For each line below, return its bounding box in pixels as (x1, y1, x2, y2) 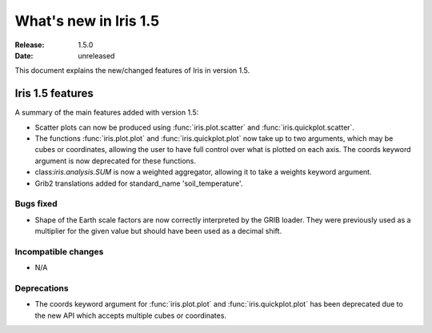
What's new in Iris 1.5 (14, 12, 160, 30)
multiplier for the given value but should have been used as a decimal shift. (34, 227, 282, 236)
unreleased (78, 50, 115, 60)
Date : (14, 50, 34, 60)
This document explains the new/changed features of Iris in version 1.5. (14, 66, 250, 75)
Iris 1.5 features (14, 86, 94, 100)
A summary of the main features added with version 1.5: (14, 108, 199, 118)
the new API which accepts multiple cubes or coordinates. (34, 311, 227, 320)
